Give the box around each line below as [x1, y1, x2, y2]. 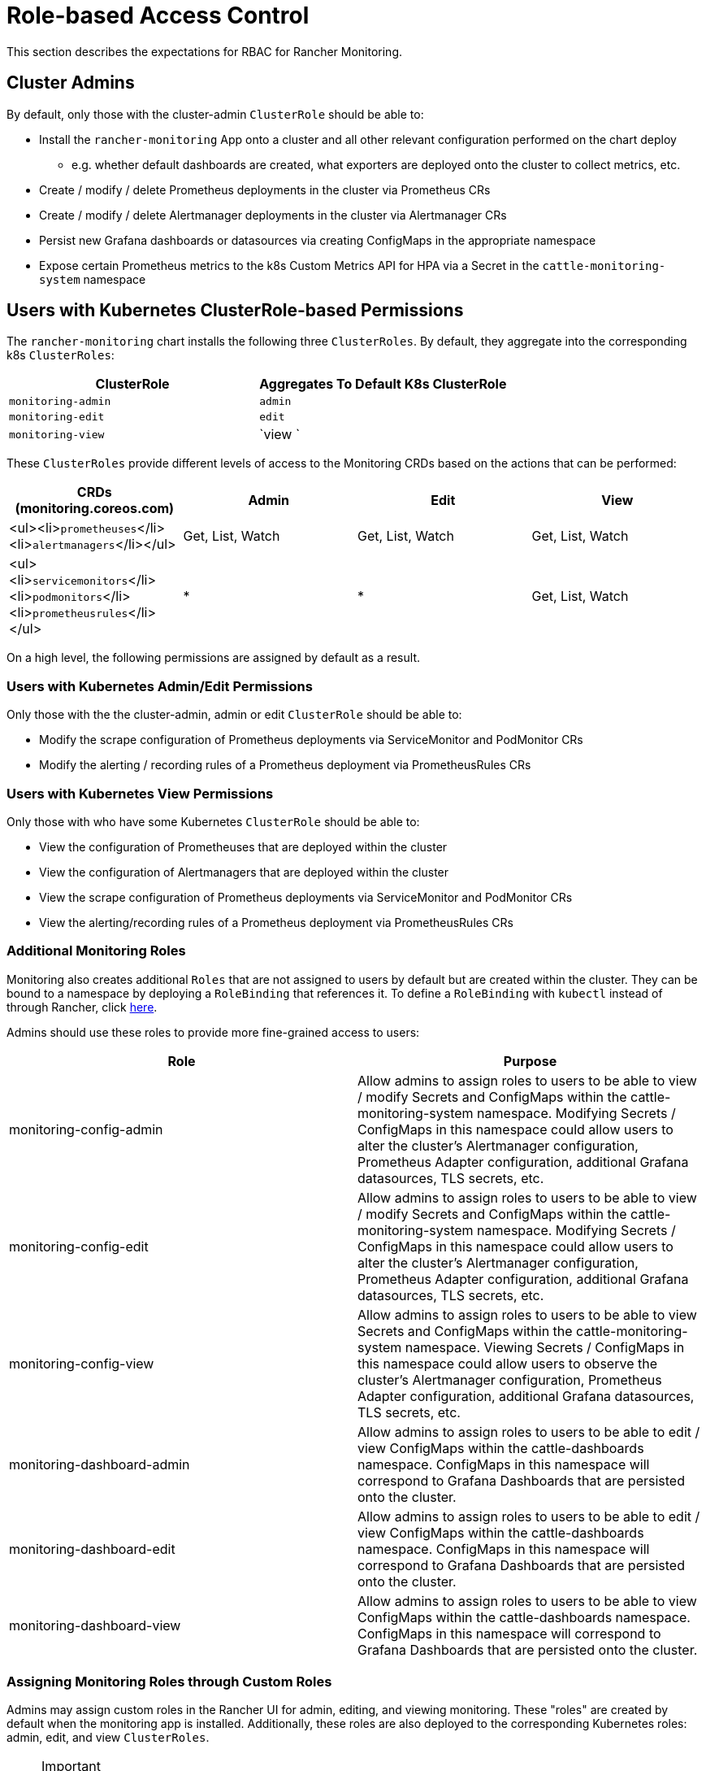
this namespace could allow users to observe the [357, 1355, 657, 1372]
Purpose [503, 1052, 557, 1069]
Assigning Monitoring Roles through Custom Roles [6, 1673, 332, 1690]
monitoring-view [9, 428, 105, 441]
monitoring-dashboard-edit [9, 1540, 175, 1557]
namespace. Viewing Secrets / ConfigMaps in [405, 1338, 685, 1355]
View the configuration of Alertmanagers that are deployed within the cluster [39, 864, 449, 879]
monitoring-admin [9, 395, 111, 408]
